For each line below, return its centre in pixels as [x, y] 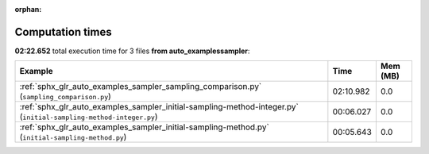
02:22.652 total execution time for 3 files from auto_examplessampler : [132, 51]
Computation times [63, 32]
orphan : [28, 9]
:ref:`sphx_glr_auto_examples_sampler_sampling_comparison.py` [141, 87]
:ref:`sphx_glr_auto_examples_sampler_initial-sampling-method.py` [144, 127]
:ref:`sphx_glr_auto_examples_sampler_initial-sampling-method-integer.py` [159, 107]
